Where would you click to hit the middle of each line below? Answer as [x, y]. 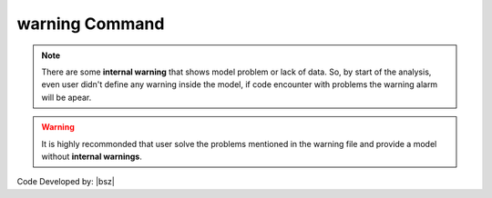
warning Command [91, 24]
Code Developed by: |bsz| [66, 182]
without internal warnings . [92, 156]
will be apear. [67, 97]
